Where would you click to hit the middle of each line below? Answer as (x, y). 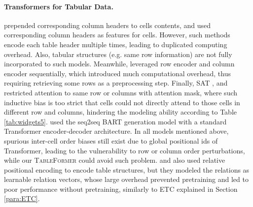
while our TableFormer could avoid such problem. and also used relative (115, 160)
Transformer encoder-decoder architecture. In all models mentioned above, (116, 131)
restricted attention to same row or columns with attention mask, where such (121, 92)
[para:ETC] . (22, 198)
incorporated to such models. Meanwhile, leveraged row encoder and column (119, 64)
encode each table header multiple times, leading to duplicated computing (116, 44)
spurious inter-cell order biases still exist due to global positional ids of (111, 140)
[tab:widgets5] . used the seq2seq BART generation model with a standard (115, 121)
